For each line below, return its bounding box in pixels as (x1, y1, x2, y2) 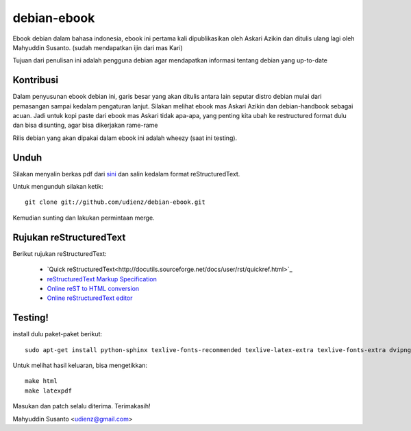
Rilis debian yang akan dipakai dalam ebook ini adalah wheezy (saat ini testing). (12, 134, 238, 142)
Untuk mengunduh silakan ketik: (12, 183, 104, 191)
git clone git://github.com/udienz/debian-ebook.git (25, 198, 206, 206)
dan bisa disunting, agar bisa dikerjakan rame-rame (12, 121, 158, 130)
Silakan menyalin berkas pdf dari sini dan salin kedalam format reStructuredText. (12, 170, 240, 178)
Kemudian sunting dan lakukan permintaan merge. (12, 213, 155, 222)
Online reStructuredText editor (47, 294, 133, 302)
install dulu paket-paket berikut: (12, 330, 103, 338)
